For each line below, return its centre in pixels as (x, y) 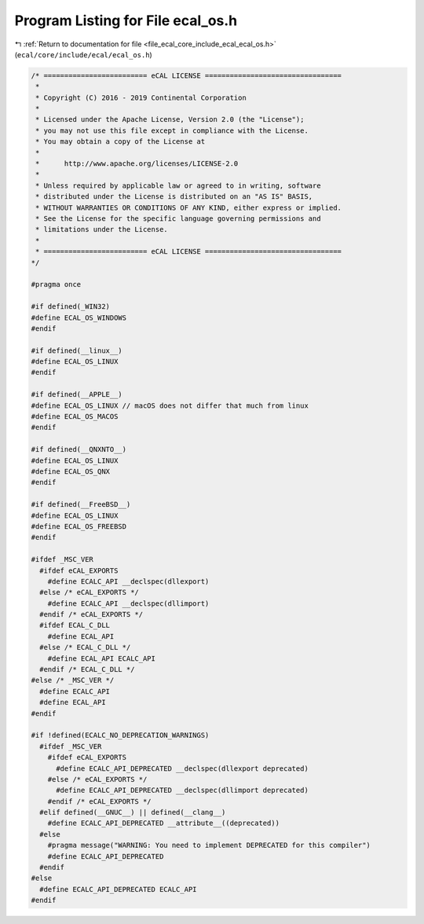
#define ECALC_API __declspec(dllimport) (128, 603)
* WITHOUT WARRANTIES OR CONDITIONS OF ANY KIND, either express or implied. (188, 207)
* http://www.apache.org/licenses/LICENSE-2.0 (137, 164)
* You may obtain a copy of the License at (121, 142)
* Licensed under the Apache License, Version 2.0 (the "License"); (170, 119)
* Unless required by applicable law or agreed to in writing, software (178, 185)
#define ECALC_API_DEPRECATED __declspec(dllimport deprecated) (183, 790)
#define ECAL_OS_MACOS (75, 417)
